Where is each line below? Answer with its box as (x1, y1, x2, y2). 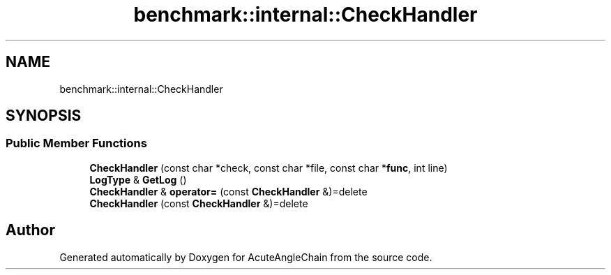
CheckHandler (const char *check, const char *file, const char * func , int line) (89, 161, 448, 174)
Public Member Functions (6, 136, 147, 151)
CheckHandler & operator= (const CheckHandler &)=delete (89, 185, 368, 198)
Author (6, 221, 55, 239)
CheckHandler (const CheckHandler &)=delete (89, 197, 308, 209)
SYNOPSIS (6, 107, 82, 125)
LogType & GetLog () (89, 173, 187, 186)
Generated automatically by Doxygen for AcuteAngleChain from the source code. (59, 251, 432, 263)
